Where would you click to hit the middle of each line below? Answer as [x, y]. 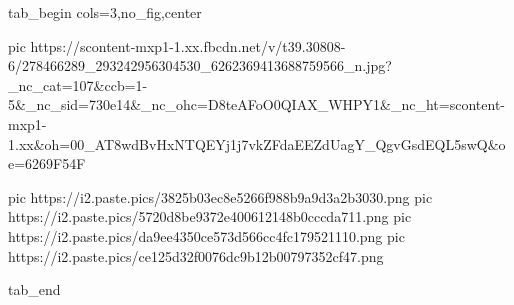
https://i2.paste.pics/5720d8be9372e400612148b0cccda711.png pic [210, 216]
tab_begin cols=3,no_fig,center [105, 12]
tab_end [34, 289]
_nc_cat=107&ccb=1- [78, 84]
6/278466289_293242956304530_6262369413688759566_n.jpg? [200, 65]
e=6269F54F [47, 163]
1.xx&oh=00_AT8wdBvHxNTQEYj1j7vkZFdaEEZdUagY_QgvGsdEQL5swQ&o [257, 143]
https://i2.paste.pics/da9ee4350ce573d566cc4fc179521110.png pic [206, 235]
